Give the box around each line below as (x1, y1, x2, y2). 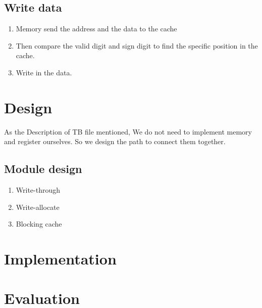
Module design (4, 161, 82, 177)
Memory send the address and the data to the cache (16, 23, 177, 34)
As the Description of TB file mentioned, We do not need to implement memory (4, 126, 252, 137)
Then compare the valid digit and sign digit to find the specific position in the (16, 40, 258, 51)
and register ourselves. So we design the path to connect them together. (4, 136, 226, 147)
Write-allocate (16, 201, 60, 212)
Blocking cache (16, 218, 62, 229)
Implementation (4, 248, 117, 269)
